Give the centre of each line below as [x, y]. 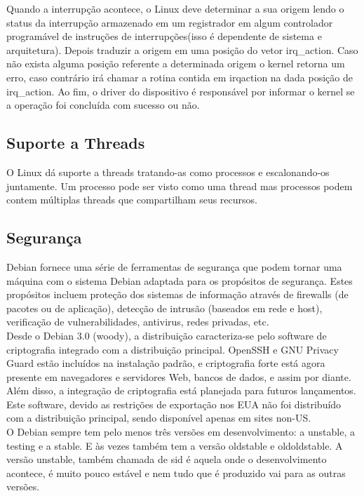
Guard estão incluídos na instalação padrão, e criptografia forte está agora [166, 363]
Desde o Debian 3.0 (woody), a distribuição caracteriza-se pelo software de [167, 335]
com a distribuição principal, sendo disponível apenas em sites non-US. [159, 418]
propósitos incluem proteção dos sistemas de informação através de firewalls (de [177, 294]
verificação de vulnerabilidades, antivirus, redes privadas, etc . [138, 322]
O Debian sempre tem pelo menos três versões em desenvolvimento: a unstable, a [181, 432]
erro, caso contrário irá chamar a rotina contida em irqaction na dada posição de [180, 77]
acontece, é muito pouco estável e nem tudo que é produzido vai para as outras [176, 472]
